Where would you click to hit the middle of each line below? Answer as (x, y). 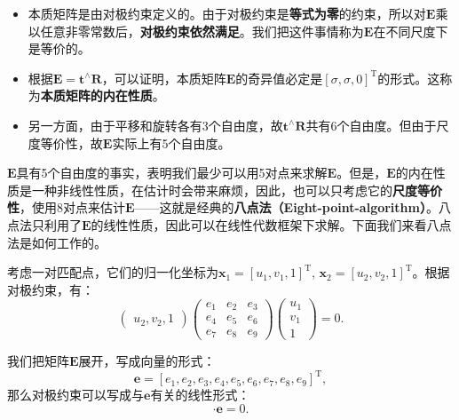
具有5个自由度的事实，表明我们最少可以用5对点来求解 (172, 173)
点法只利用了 (44, 224)
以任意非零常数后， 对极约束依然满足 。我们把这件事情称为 (196, 31)
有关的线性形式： (200, 395)
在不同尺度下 (411, 31)
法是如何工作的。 (57, 242)
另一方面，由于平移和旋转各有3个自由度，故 (155, 125)
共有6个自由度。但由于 (371, 125)
